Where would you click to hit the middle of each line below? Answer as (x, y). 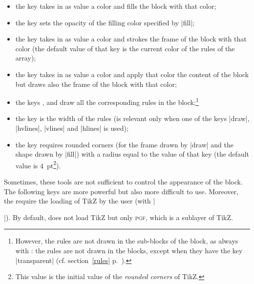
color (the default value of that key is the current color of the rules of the (125, 48)
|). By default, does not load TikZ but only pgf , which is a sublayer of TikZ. (118, 217)
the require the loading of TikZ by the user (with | (80, 201)
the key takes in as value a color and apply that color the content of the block (132, 74)
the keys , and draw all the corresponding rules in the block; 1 (107, 101)
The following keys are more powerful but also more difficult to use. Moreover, (121, 191)
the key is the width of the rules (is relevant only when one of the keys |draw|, (132, 118)
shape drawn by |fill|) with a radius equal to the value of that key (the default (132, 154)
